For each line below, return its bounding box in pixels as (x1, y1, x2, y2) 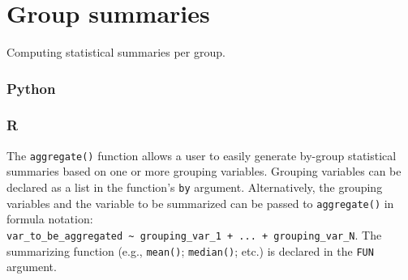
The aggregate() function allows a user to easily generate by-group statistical (6, 146, 397, 163)
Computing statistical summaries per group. (6, 44, 225, 61)
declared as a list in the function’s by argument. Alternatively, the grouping (6, 179, 383, 196)
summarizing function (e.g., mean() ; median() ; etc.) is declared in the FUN (6, 242, 374, 259)
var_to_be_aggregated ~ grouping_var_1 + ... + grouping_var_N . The (6, 226, 382, 243)
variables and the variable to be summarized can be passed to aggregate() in (6, 194, 394, 211)
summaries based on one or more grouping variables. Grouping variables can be (6, 163, 402, 180)
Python (6, 78, 56, 98)
